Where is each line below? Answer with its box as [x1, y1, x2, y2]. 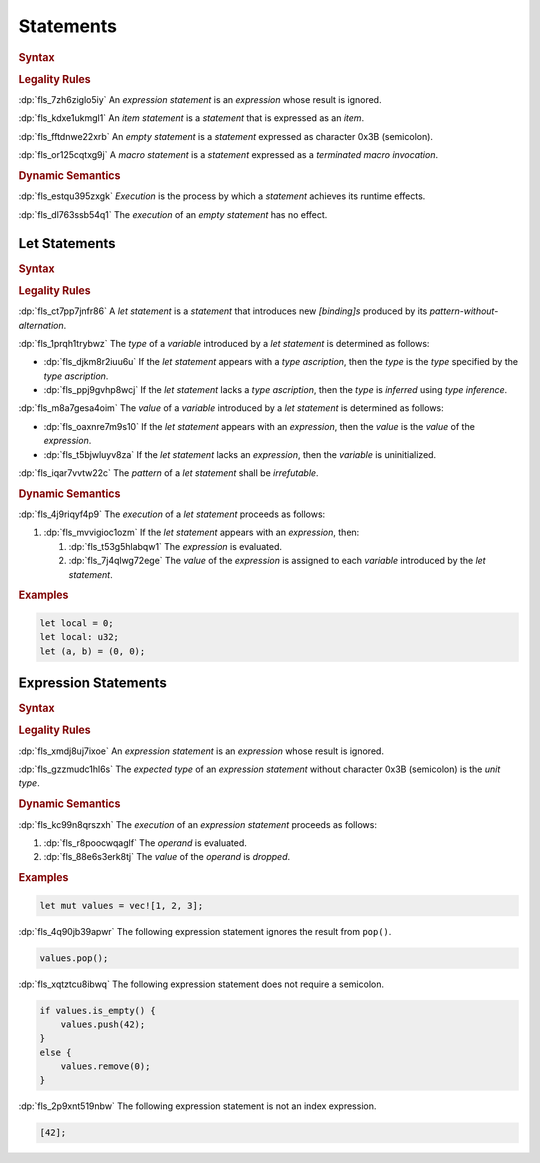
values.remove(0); [60, 1061, 151, 1072]
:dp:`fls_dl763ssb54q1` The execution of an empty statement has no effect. [18, 208, 328, 220]
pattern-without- [429, 305, 499, 317]
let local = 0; [39, 617, 114, 629]
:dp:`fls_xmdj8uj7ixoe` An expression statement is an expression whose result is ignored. [18, 745, 385, 757]
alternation [18, 319, 64, 331]
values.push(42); [60, 1018, 146, 1030]
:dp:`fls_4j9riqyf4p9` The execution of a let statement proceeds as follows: [18, 508, 326, 520]
